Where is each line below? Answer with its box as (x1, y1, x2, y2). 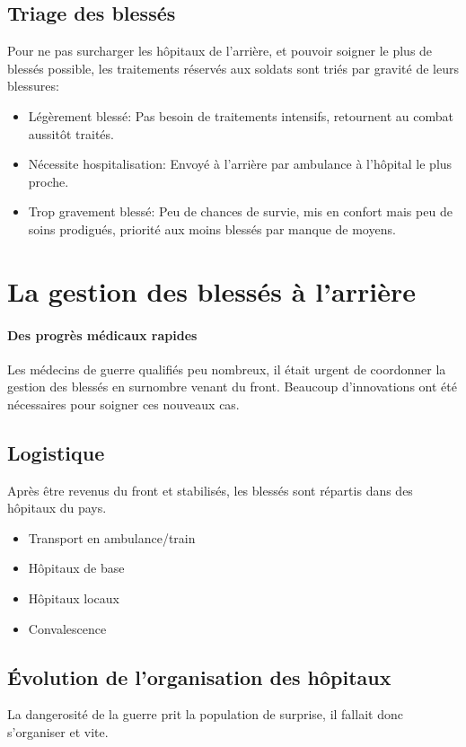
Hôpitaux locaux (28, 589, 119, 608)
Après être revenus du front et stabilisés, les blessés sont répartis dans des (7, 480, 413, 499)
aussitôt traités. (28, 124, 114, 143)
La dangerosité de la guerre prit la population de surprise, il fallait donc (7, 705, 403, 724)
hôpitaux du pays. (7, 498, 107, 517)
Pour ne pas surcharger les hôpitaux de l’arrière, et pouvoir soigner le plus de (7, 41, 433, 60)
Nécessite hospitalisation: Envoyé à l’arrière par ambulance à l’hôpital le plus (28, 154, 453, 173)
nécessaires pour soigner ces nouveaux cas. (7, 394, 240, 413)
